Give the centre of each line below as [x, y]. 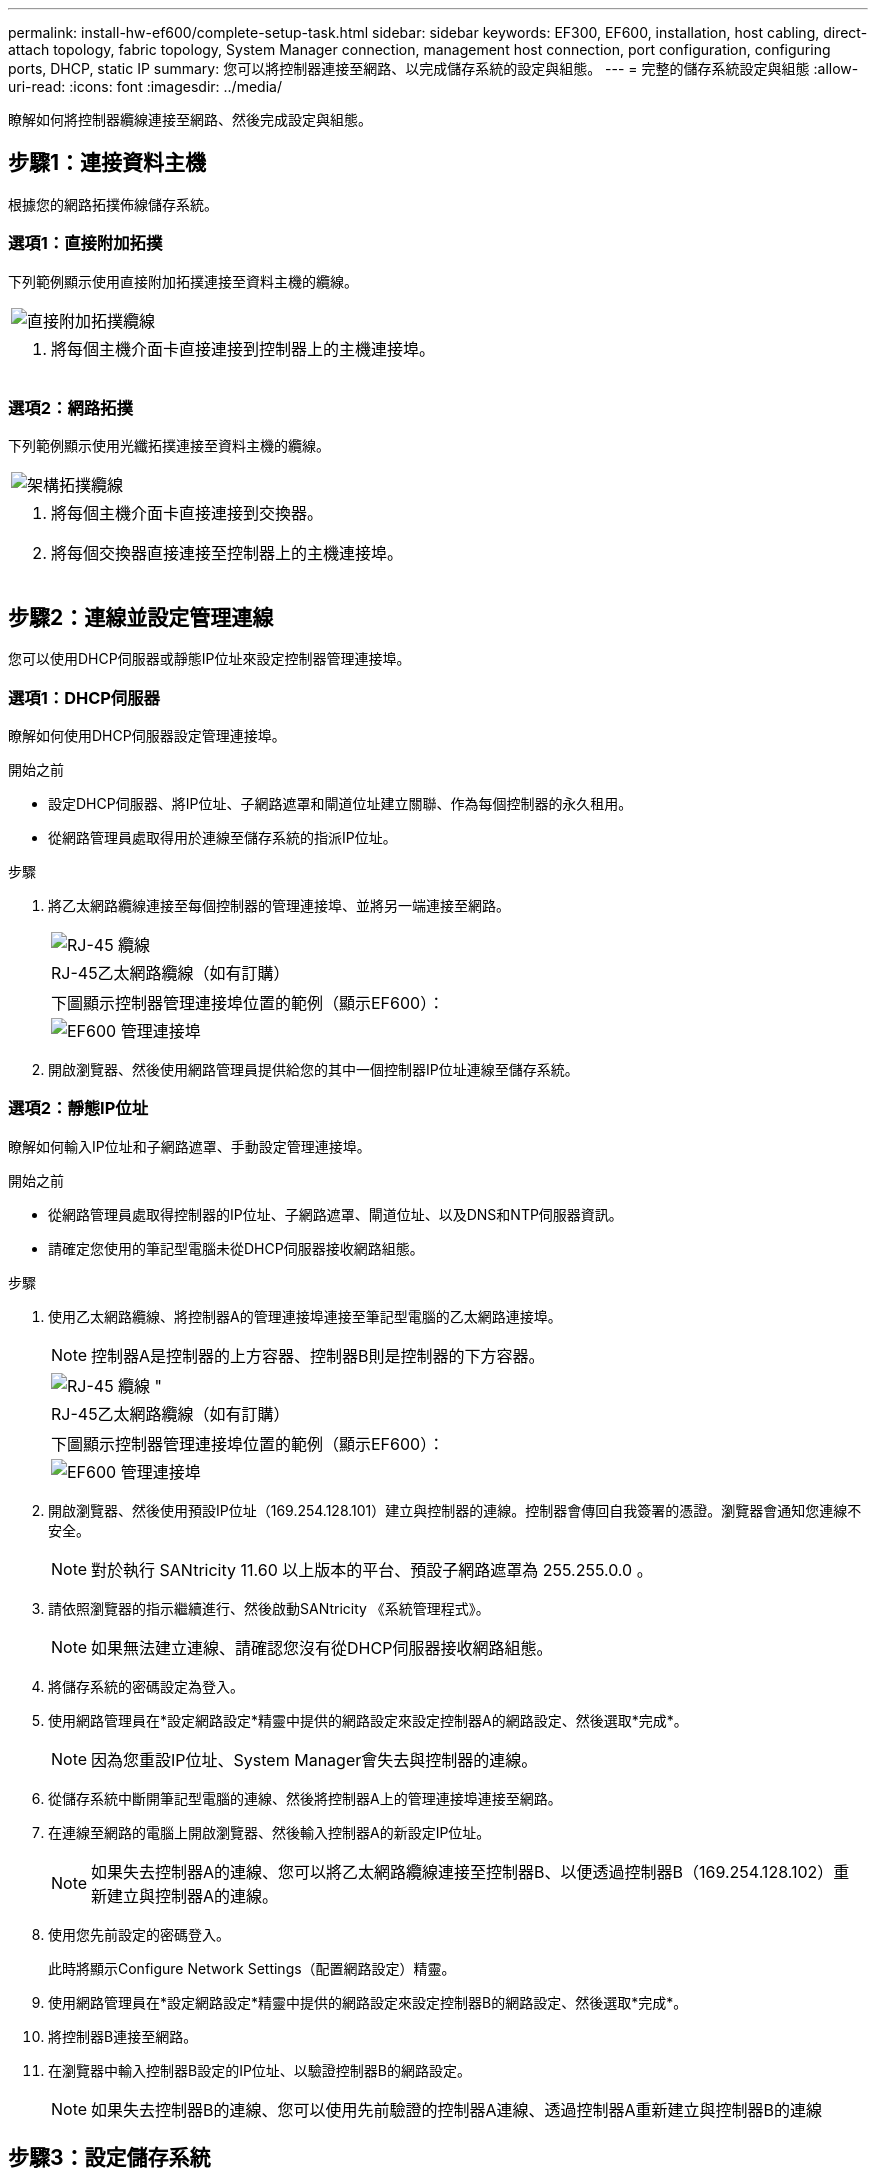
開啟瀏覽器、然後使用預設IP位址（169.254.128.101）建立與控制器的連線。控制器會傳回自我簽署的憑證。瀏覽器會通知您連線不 [455, 1510]
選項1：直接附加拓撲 [85, 243]
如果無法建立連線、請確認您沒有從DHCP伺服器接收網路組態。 [322, 1647]
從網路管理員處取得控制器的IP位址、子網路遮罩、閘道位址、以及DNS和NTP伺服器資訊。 [335, 1214]
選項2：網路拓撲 [70, 407]
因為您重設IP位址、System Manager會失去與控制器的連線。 [314, 1759]
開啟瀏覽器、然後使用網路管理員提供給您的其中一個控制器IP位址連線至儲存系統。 [313, 1069]
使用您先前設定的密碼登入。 [139, 1934]
